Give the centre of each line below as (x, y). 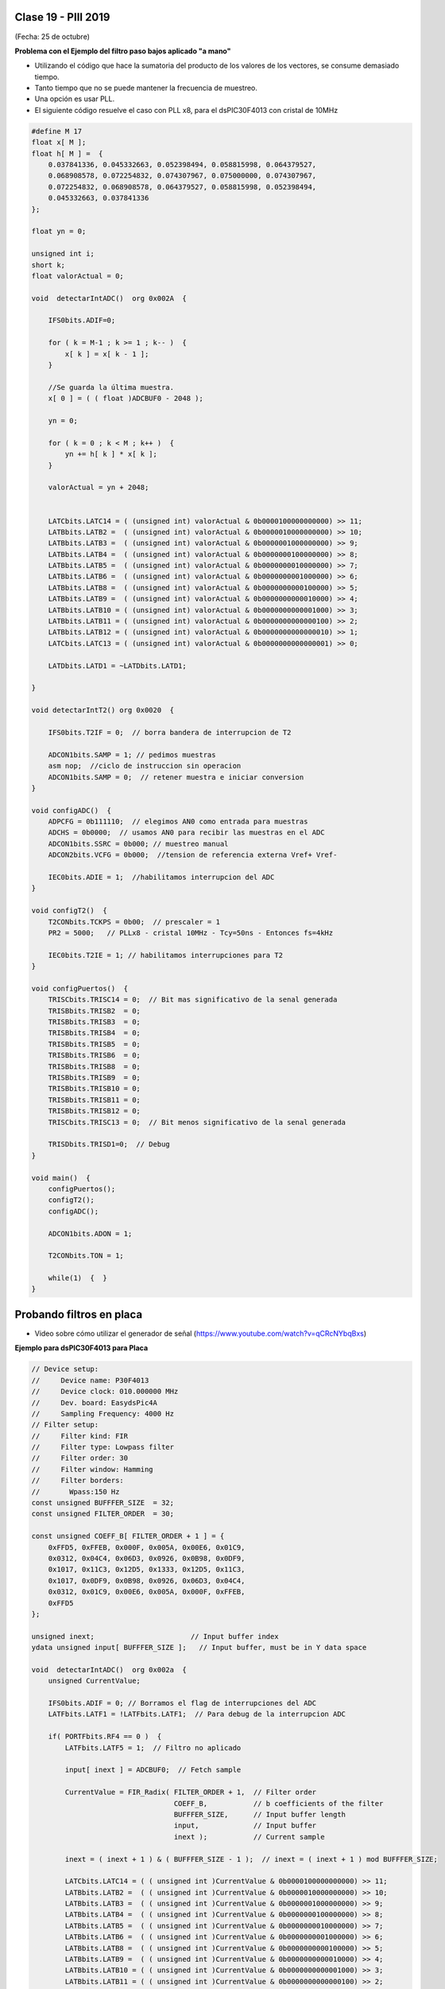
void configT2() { (69, 911)
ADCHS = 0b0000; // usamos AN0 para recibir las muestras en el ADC (186, 833)
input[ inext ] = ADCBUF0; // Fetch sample (153, 1770)
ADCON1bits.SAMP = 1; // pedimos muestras (132, 755)
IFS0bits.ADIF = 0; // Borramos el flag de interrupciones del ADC (182, 1703)
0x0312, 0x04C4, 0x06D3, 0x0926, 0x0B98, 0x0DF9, (147, 1558)
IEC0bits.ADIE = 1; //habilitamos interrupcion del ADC (161, 878)
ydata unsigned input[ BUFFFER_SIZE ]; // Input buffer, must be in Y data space (199, 1648)
